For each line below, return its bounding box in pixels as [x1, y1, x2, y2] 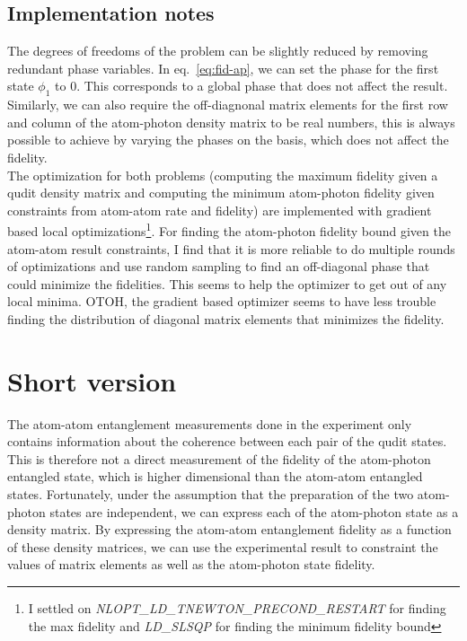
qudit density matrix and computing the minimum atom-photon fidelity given [7, 183, 435, 202]
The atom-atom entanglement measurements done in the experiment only [7, 414, 412, 433]
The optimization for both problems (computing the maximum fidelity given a [7, 165, 438, 184]
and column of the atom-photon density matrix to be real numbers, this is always [7, 112, 455, 131]
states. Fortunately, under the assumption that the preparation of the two [7, 485, 414, 504]
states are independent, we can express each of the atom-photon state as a [49, 502, 459, 521]
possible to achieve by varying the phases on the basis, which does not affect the [7, 130, 449, 149]
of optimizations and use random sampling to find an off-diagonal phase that [7, 257, 430, 276]
